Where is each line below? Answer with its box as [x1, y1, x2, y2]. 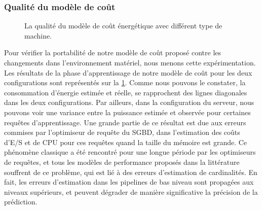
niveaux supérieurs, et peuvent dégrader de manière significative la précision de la [4, 186, 258, 197]
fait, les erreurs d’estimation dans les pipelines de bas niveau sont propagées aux [4, 177, 254, 187]
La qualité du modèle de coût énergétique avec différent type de [24, 20, 222, 31]
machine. [24, 30, 52, 41]
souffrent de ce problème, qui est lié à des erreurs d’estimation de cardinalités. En [4, 166, 257, 177]
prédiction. [4, 196, 38, 207]
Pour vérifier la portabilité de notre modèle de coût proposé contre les [4, 47, 221, 58]
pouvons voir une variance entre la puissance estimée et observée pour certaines [4, 107, 251, 117]
